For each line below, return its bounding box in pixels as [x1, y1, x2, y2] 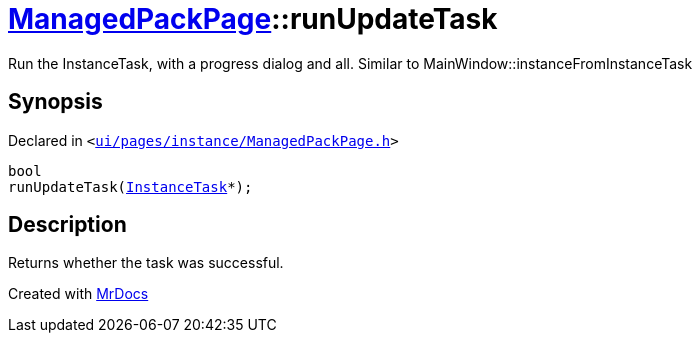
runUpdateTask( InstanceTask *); [8, 178, 253, 195]
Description [8, 212, 127, 238]
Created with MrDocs [8, 285, 149, 303]
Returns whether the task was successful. [8, 254, 284, 272]
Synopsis [8, 89, 103, 115]
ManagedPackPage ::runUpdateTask [8, 2, 498, 36]
